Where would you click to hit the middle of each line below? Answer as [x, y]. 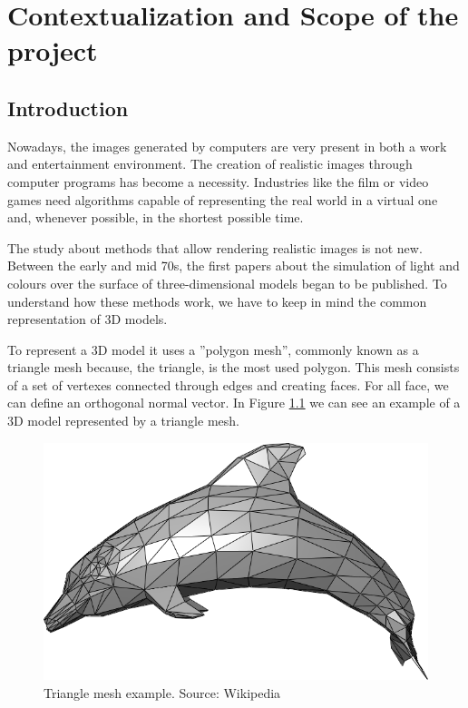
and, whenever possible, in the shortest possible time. [156, 217]
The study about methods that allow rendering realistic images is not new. [215, 247]
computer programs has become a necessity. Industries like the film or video [218, 181]
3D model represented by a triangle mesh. [123, 421]
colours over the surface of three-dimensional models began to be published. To [227, 283]
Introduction [68, 108]
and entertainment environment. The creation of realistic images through [210, 164]
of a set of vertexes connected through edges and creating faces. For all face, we [228, 384]
